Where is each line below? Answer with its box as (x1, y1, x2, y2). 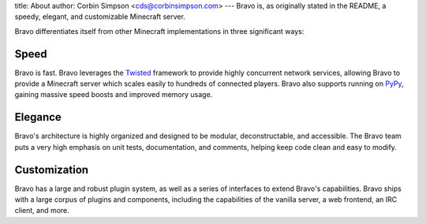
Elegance (14, 110, 62, 124)
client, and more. (14, 206, 70, 215)
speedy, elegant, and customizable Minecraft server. (14, 12, 185, 21)
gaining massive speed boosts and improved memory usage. (14, 90, 213, 99)
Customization (14, 162, 89, 177)
